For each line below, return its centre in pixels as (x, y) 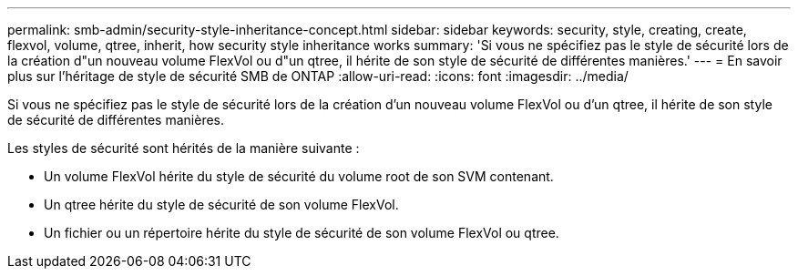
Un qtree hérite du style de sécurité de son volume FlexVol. (221, 204)
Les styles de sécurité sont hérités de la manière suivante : (184, 148)
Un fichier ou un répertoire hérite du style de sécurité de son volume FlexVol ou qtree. (302, 233)
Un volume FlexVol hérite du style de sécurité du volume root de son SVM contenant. (299, 176)
